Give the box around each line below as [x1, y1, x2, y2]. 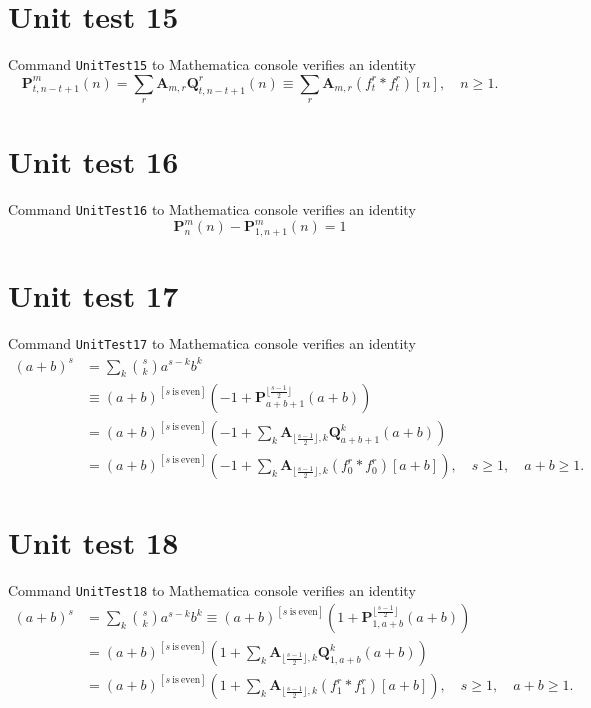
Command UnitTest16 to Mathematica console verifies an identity [8, 199, 416, 220]
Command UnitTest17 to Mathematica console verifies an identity [8, 333, 416, 354]
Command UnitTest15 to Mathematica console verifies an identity [8, 54, 416, 75]
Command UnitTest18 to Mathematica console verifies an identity [8, 579, 416, 600]
